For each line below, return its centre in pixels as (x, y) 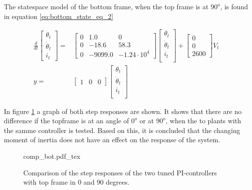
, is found (234, 6)
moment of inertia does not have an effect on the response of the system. (112, 140)
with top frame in (50, 182)
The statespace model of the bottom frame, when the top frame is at (106, 6)
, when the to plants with (203, 121)
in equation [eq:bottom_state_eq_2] (59, 16)
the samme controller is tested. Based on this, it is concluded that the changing (122, 130)
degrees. (118, 182)
